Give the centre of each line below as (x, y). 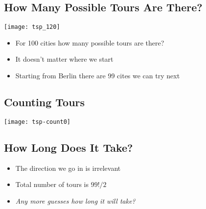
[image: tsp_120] (32, 27)
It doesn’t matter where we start (64, 59)
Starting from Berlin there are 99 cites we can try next (98, 76)
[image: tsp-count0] (37, 122)
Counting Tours (45, 102)
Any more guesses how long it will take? (75, 200)
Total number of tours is (52, 184)
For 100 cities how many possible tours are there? (90, 42)
